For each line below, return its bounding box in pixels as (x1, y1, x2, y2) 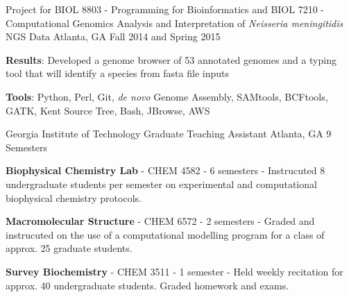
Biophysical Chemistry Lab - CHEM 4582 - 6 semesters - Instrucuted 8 (6, 163, 325, 178)
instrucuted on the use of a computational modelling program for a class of (6, 227, 325, 241)
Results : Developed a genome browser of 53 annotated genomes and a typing (6, 52, 337, 67)
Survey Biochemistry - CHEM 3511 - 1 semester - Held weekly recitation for (6, 264, 343, 278)
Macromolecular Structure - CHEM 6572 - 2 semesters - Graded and (6, 214, 315, 228)
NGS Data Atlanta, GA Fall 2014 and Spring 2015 (6, 29, 221, 44)
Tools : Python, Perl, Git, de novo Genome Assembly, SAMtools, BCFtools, (6, 89, 328, 103)
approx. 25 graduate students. (6, 241, 133, 255)
